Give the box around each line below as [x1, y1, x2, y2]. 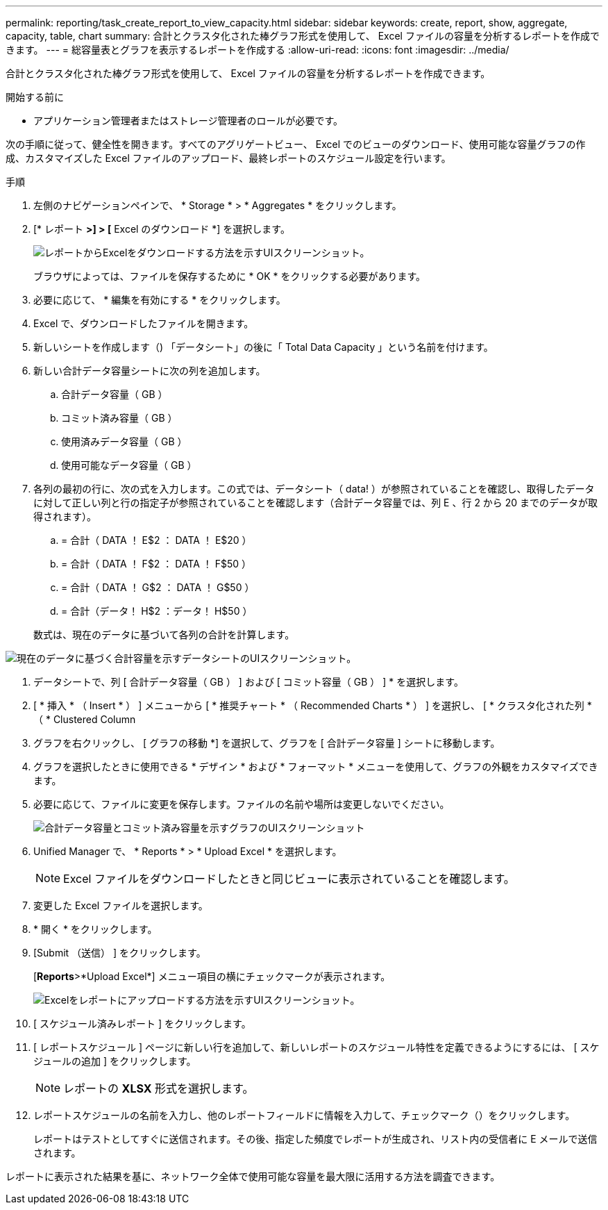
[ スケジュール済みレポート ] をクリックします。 [33, 1018, 251, 1029]
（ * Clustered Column [33, 713, 136, 725]
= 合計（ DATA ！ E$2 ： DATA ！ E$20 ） [61, 534, 252, 546]
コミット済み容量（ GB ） [61, 412, 178, 424]
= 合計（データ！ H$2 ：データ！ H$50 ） [61, 605, 253, 617]
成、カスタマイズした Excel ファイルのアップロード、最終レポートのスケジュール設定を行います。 [6, 152, 451, 164]
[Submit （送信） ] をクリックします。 [33, 947, 206, 959]
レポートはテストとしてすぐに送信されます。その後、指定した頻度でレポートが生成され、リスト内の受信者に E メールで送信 [33, 1133, 598, 1145]
